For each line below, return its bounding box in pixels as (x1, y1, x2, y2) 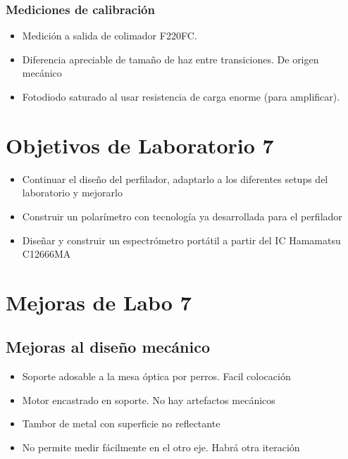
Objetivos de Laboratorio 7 (6, 130, 274, 159)
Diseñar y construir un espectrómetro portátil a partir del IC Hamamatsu (22, 232, 341, 247)
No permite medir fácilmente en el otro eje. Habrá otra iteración (22, 440, 300, 455)
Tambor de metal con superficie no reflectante (22, 416, 220, 431)
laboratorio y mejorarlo (22, 185, 123, 200)
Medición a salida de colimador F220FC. (22, 28, 197, 43)
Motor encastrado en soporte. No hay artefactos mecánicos (22, 392, 275, 407)
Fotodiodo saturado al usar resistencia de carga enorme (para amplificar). (22, 89, 340, 103)
